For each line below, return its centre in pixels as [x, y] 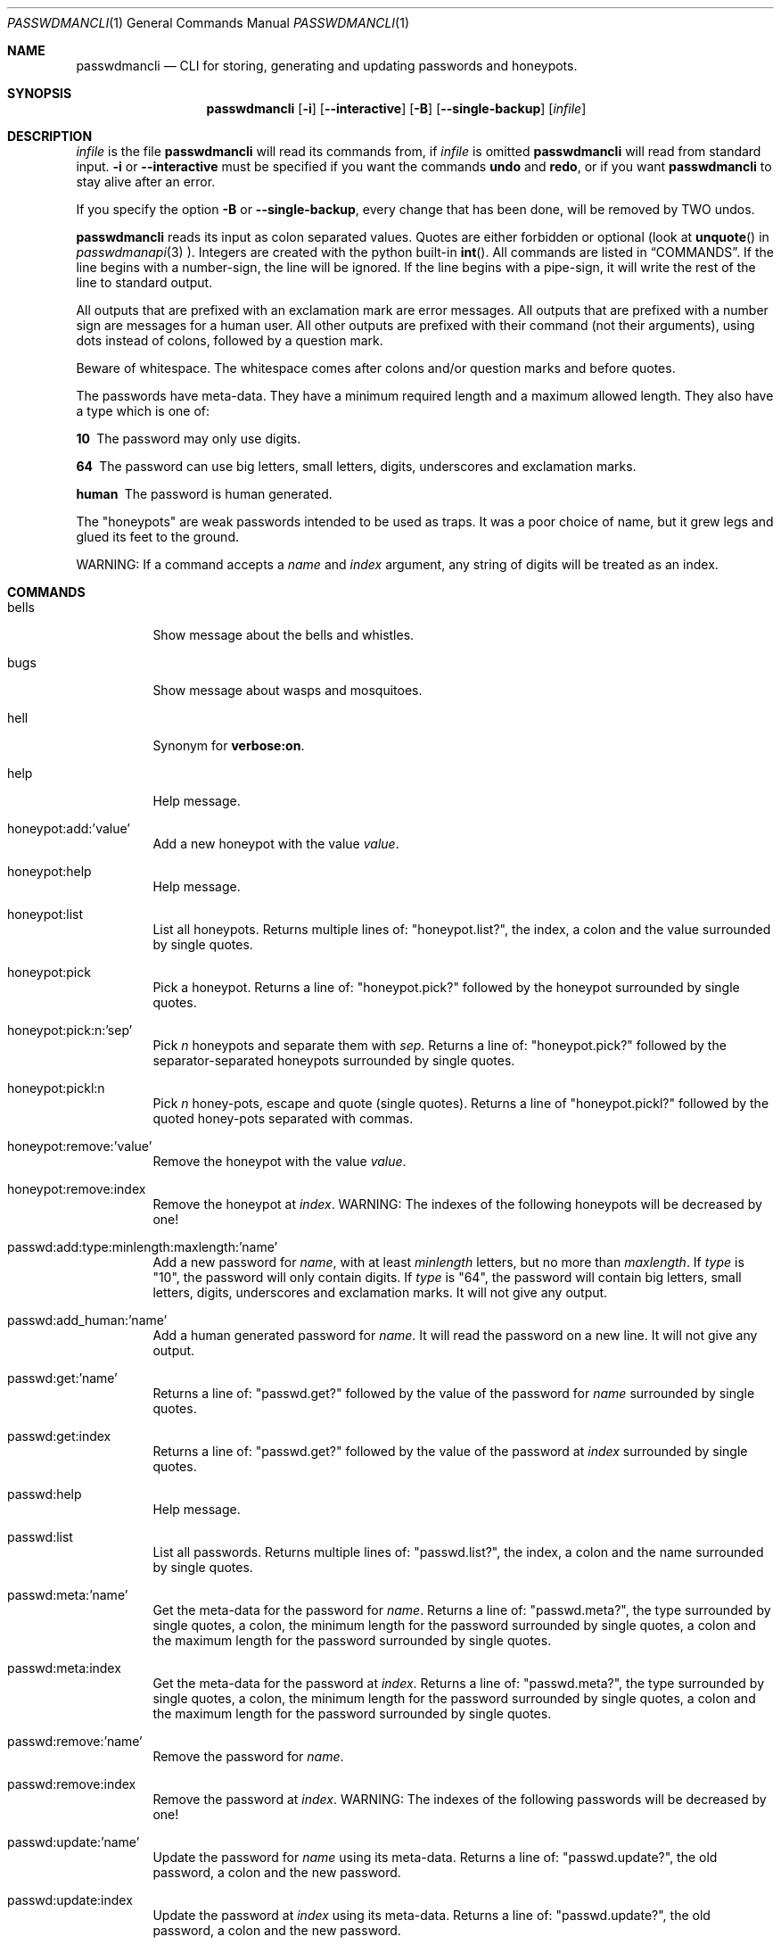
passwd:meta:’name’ [68, 1595]
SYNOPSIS [40, 93]
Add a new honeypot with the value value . [276, 844]
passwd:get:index [59, 1436]
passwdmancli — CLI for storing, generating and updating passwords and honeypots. [327, 66]
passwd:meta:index [64, 1668]
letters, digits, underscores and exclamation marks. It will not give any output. [380, 1292]
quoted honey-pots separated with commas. [283, 1118]
